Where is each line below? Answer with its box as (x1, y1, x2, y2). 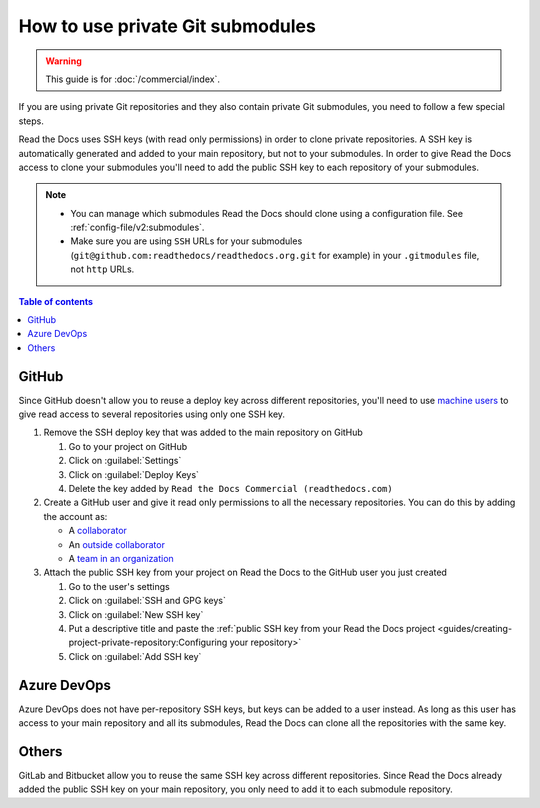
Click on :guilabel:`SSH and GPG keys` (68, 595, 227, 607)
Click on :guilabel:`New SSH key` (68, 608, 204, 620)
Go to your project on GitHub (68, 440, 188, 452)
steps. (18, 115, 44, 127)
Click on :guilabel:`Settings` (68, 455, 182, 467)
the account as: (43, 510, 108, 522)
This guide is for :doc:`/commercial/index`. (45, 73, 220, 85)
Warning (45, 55, 82, 67)
